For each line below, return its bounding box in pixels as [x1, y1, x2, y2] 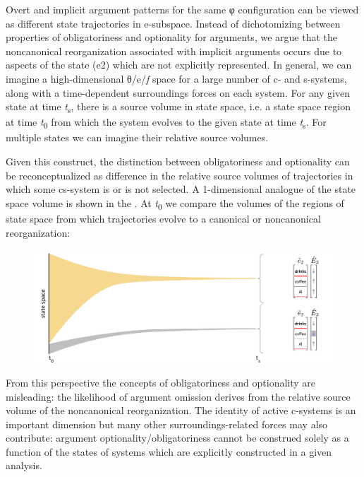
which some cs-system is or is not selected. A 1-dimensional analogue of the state [6, 182, 356, 196]
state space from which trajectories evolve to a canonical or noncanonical [6, 211, 321, 225]
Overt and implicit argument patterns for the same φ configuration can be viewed [6, 2, 359, 16]
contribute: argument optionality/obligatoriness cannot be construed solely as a [6, 430, 349, 445]
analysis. [6, 458, 42, 473]
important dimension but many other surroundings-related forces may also [6, 416, 328, 431]
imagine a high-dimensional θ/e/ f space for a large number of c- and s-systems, [6, 71, 347, 86]
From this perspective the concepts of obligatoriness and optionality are [6, 375, 316, 389]
